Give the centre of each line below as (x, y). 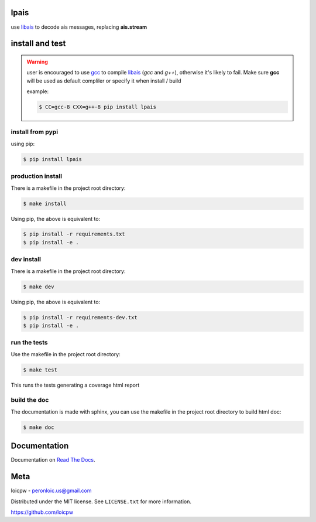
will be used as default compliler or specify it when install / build (104, 81)
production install (37, 176)
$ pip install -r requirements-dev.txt (80, 317)
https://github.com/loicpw (42, 512)
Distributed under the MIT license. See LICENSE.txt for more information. (101, 501)
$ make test (40, 370)
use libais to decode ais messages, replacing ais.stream (79, 27)
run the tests (29, 343)
